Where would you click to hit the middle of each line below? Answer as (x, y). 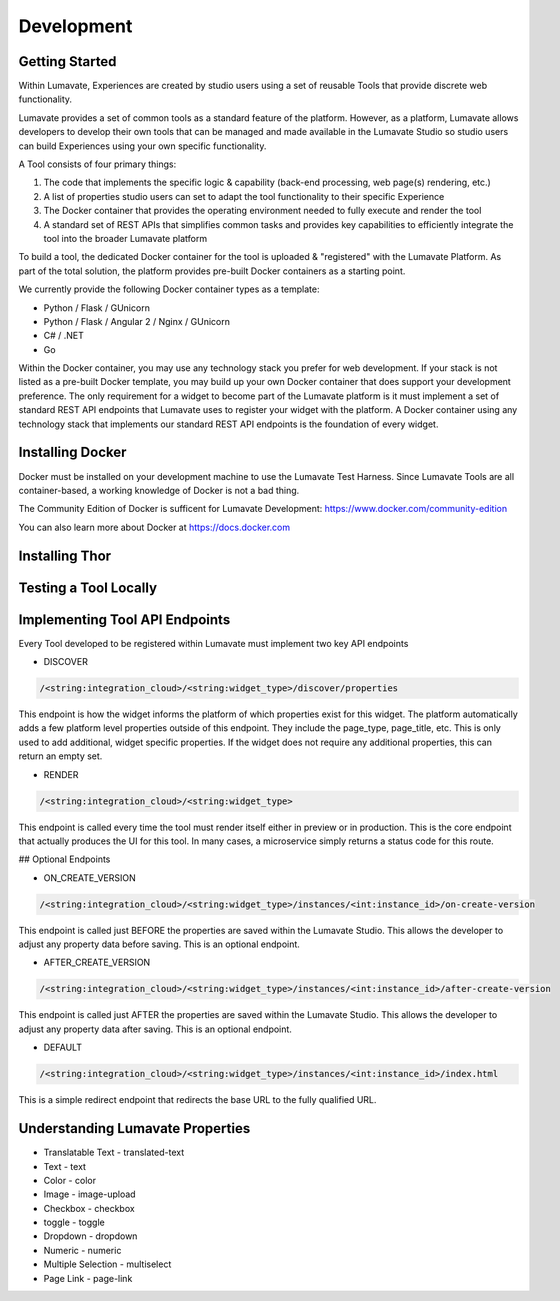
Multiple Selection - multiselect (107, 1264)
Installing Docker (72, 452)
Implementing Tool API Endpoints (124, 619)
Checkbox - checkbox (89, 1208)
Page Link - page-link (88, 1278)
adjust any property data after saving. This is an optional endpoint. (155, 1029)
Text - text (65, 1166)
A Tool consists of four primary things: (97, 164)
